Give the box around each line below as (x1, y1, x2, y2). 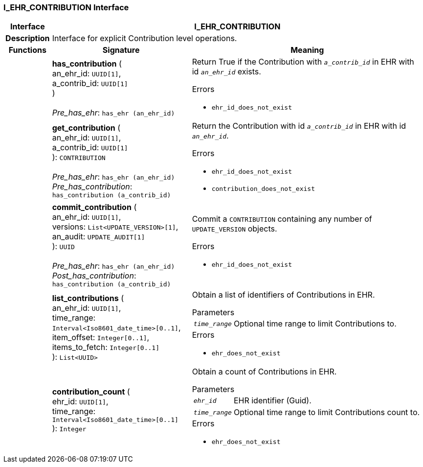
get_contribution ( (52, 122, 121, 133)
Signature (102, 45, 140, 55)
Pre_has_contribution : (52, 181, 133, 191)
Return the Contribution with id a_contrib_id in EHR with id (192, 121, 406, 131)
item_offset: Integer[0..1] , (52, 332, 150, 342)
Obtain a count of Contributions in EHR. (192, 367, 337, 377)
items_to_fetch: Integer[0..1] (52, 342, 159, 352)
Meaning (290, 45, 324, 55)
